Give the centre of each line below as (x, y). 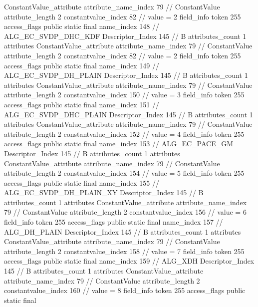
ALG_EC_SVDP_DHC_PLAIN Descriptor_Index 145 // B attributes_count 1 (129, 114)
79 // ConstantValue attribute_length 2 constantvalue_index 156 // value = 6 (125, 212)
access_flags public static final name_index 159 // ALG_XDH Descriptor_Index (129, 261)
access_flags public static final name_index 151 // (82, 104)
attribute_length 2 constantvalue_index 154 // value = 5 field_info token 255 (124, 173)
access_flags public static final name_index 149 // (82, 65)
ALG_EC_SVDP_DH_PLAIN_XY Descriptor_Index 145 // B (104, 192)
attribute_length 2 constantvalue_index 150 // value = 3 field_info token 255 (124, 95)
